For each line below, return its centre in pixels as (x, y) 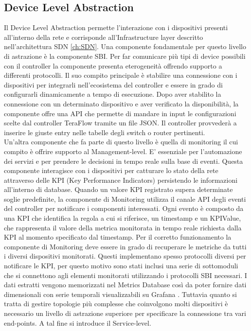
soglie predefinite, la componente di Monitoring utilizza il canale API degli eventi (125, 199)
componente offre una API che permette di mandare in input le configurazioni (120, 113)
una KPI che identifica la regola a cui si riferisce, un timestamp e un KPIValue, (123, 218)
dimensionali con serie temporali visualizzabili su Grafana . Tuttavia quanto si (120, 294)
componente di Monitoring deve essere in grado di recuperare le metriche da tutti (125, 246)
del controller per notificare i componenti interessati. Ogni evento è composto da (124, 208)
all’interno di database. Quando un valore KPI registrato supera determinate (118, 189)
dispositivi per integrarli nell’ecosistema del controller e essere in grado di (113, 84)
